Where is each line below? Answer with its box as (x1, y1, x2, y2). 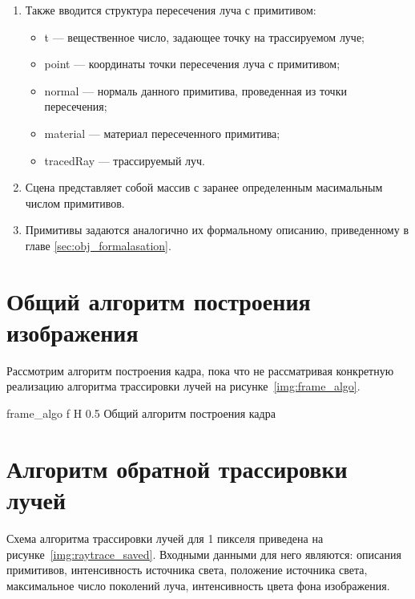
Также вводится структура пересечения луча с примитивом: (25, 2, 316, 18)
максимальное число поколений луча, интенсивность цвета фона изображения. (6, 577, 390, 593)
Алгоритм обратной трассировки (6, 451, 348, 484)
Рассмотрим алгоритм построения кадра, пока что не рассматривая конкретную (6, 362, 394, 378)
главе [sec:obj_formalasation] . (25, 237, 171, 253)
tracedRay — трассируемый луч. (44, 152, 205, 168)
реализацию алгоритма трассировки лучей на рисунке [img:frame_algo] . (6, 378, 361, 395)
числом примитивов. (25, 194, 125, 211)
